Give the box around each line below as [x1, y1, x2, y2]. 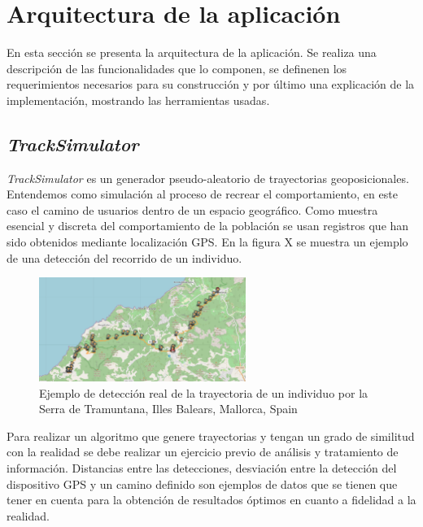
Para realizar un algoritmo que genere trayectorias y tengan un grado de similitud [7, 427, 415, 444]
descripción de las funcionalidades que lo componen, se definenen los [7, 59, 347, 76]
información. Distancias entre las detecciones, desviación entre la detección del [7, 459, 397, 476]
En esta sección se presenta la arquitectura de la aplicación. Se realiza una [7, 44, 377, 61]
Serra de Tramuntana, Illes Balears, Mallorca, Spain [39, 400, 298, 417]
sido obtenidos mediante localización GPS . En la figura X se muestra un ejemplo [7, 233, 408, 250]
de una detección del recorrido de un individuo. [7, 249, 242, 266]
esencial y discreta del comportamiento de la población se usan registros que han [7, 217, 409, 234]
